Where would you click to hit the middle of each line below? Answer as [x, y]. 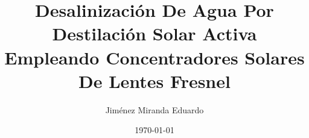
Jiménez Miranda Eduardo [154, 109]
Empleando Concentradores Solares [154, 57]
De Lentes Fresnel [154, 80]
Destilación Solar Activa [154, 33]
